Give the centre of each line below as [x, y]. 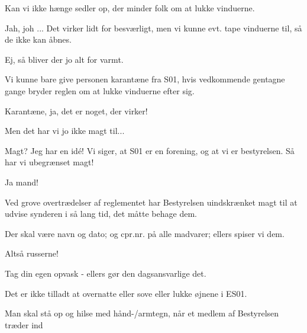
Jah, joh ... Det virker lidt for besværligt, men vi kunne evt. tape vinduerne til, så [153, 28]
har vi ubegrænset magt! [49, 162]
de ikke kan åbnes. [38, 39]
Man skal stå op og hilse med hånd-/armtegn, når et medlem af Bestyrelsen [142, 313]
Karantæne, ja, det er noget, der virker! [76, 111]
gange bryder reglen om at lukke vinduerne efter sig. [100, 90]
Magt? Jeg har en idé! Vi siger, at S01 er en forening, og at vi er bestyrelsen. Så [150, 150]
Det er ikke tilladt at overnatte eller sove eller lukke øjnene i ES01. [126, 293]
